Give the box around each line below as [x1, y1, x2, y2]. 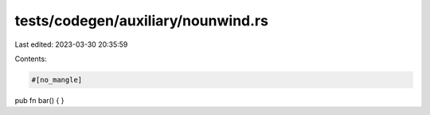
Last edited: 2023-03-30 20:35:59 [14, 40, 128, 49]
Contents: [14, 54, 47, 63]
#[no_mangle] [31, 75, 83, 84]
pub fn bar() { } [14, 95, 64, 105]
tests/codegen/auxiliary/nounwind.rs [14, 12, 268, 29]
